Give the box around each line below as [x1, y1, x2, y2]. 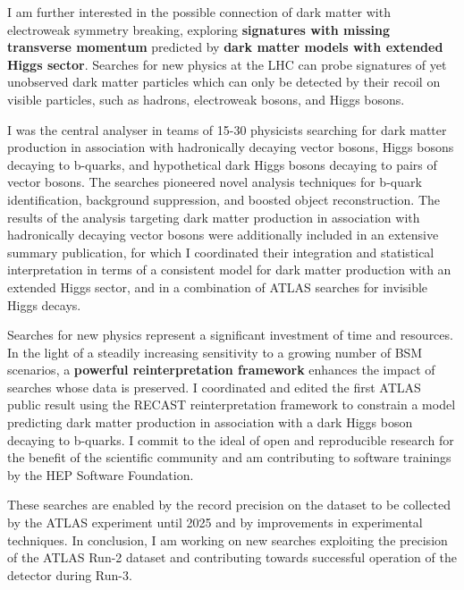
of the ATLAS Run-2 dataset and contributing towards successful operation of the [7, 548, 457, 567]
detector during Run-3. [7, 565, 132, 584]
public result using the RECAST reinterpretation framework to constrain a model [7, 395, 456, 414]
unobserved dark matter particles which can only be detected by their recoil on [7, 72, 441, 91]
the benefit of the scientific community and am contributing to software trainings [7, 448, 451, 467]
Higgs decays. [7, 295, 81, 314]
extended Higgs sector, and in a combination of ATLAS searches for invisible [7, 277, 428, 296]
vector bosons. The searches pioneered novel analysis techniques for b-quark [7, 173, 422, 191]
